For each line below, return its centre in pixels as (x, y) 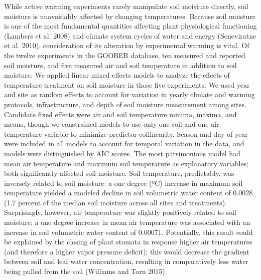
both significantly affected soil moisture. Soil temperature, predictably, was (119, 173)
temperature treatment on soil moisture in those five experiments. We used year (127, 84)
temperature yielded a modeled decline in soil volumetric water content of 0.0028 (128, 193)
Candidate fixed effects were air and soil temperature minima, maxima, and (120, 114)
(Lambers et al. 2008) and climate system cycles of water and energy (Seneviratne (130, 35)
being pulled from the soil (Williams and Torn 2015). (86, 271)
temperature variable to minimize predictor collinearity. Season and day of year (126, 133)
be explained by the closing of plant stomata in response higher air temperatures (128, 242)
